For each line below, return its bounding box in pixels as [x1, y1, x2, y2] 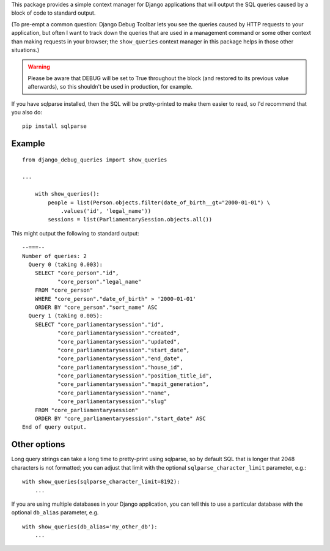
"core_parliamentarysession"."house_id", [57, 364, 183, 371]
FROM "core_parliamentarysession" [34, 407, 139, 413]
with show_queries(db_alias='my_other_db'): [22, 523, 158, 530]
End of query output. [22, 424, 87, 431]
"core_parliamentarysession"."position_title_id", [57, 372, 213, 379]
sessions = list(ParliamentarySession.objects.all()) [48, 216, 213, 223]
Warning [28, 63, 50, 70]
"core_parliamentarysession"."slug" [57, 398, 167, 405]
